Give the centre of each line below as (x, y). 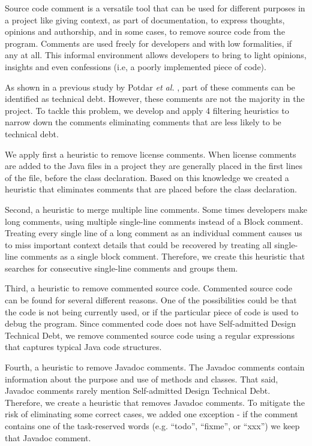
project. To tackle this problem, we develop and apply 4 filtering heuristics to (147, 110)
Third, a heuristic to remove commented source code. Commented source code (149, 288)
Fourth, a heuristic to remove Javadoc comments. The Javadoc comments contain (155, 367)
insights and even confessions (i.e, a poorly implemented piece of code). (136, 66)
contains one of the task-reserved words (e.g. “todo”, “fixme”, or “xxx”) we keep (152, 426)
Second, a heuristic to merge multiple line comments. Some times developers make (156, 209)
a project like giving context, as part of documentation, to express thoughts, (145, 19)
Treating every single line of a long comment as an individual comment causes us (154, 233)
